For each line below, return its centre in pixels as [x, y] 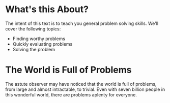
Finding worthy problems [39, 39]
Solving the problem [34, 49]
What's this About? [47, 9]
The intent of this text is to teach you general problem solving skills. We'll [82, 23]
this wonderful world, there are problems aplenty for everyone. [71, 94]
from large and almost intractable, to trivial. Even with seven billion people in [85, 89]
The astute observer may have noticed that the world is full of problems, [81, 84]
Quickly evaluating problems [42, 44]
